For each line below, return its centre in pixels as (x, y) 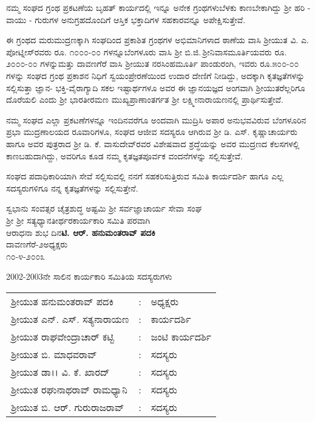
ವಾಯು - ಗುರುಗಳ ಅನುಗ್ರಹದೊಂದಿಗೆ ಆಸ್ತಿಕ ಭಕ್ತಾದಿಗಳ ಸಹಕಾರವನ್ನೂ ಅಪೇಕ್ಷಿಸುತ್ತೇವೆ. (126, 19)
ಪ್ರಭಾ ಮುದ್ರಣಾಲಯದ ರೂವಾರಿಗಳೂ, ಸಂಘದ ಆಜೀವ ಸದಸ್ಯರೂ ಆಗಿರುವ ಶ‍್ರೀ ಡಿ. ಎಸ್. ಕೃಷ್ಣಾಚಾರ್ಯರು (152, 132)
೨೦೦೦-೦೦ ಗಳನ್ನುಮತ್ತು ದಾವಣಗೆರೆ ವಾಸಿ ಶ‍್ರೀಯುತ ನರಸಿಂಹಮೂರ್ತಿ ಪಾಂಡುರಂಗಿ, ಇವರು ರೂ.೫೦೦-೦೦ (153, 64)
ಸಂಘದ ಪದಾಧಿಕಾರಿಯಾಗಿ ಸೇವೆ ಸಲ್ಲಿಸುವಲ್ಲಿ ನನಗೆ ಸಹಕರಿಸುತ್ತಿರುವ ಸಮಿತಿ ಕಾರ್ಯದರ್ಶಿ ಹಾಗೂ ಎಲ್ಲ (145, 176)
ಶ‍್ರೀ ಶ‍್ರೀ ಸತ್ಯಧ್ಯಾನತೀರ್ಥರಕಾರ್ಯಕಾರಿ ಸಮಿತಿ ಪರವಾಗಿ (78, 220)
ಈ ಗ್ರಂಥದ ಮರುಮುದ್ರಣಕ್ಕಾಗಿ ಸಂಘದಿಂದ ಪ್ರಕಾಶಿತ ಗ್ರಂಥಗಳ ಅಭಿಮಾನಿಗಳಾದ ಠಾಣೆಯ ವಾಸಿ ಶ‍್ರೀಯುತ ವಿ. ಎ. (157, 40)
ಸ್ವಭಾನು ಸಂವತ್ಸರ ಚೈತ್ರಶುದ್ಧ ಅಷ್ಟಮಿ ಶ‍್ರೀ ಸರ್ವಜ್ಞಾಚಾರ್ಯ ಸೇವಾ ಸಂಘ (104, 208)
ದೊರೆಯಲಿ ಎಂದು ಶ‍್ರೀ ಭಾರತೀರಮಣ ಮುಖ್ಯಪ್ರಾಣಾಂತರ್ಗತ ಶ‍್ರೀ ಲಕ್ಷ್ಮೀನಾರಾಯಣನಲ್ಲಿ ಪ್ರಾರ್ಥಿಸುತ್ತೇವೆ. (145, 99)
